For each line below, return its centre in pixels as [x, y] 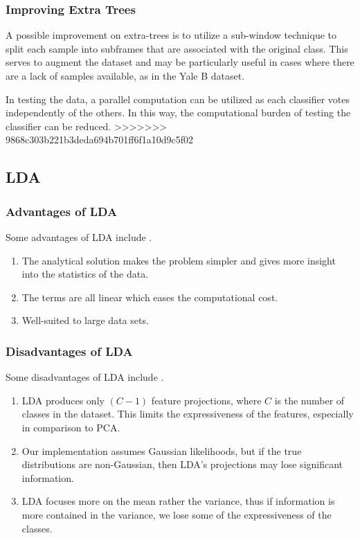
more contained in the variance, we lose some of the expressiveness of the [177, 514]
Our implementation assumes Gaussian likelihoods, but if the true [162, 450]
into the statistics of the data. [85, 274]
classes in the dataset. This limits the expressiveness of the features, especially [188, 414]
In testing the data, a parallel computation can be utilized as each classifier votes [178, 99]
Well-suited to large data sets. [85, 320]
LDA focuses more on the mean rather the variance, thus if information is [178, 501]
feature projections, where [206, 400]
